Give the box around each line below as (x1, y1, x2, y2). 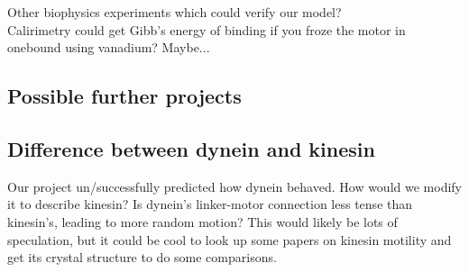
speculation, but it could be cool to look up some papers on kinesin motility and (7, 230, 452, 249)
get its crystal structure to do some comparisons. (7, 248, 277, 267)
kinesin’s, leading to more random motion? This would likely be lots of (7, 212, 398, 231)
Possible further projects (7, 82, 242, 110)
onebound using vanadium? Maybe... (7, 38, 210, 57)
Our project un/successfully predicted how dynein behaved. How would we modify (7, 177, 462, 195)
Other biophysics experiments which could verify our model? (7, 3, 342, 21)
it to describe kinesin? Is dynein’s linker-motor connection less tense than (7, 195, 413, 213)
